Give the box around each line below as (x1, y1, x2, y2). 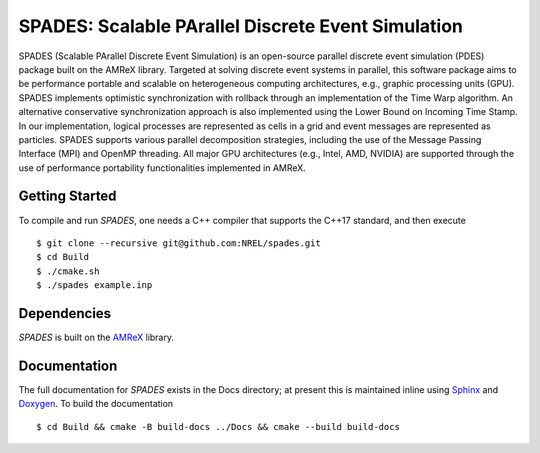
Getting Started (18, 188, 117, 205)
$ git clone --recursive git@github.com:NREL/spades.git (36, 237, 322, 249)
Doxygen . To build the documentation (18, 398, 174, 410)
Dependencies (18, 305, 112, 322)
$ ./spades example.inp (36, 280, 153, 291)
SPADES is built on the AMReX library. (18, 331, 175, 344)
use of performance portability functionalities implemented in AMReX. (18, 161, 307, 174)
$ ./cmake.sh (36, 265, 100, 277)
